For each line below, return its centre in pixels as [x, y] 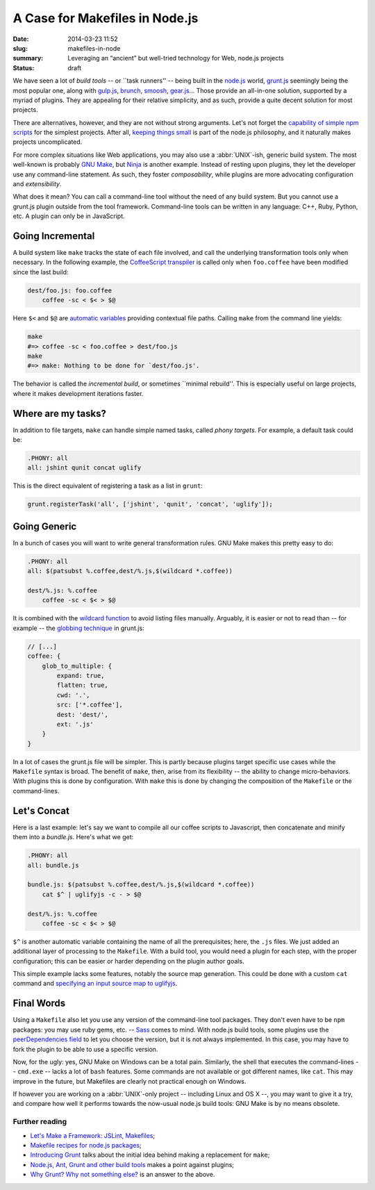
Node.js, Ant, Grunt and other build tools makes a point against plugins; [132, 1164]
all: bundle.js [53, 865]
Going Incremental [54, 236]
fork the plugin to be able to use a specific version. [85, 1049]
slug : [20, 48]
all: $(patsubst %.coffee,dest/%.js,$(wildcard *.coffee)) [130, 571]
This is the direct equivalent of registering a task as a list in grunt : [108, 486]
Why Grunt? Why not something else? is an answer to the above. [123, 1175]
